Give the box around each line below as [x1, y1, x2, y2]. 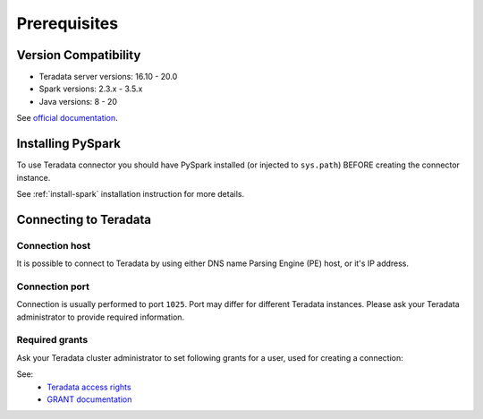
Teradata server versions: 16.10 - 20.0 [38, 72, 178, 82]
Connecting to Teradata [16, 211, 152, 227]
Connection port [16, 280, 89, 293]
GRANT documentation [47, 394, 132, 405]
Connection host [16, 239, 91, 252]
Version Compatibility [16, 47, 141, 63]
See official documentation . [16, 113, 118, 124]
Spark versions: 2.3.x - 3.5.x [38, 83, 143, 94]
